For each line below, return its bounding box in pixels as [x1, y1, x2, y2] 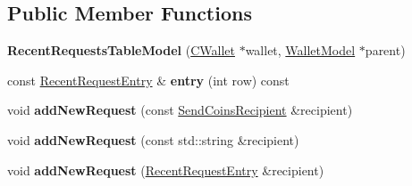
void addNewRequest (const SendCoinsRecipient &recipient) [7, 101, 353, 119]
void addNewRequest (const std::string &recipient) [7, 130, 299, 149]
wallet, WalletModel [245, 41, 356, 60]
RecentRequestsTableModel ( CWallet [7, 41, 235, 60]
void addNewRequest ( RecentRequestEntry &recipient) [7, 160, 324, 179]
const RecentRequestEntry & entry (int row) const [7, 70, 290, 89]
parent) [365, 41, 406, 60]
